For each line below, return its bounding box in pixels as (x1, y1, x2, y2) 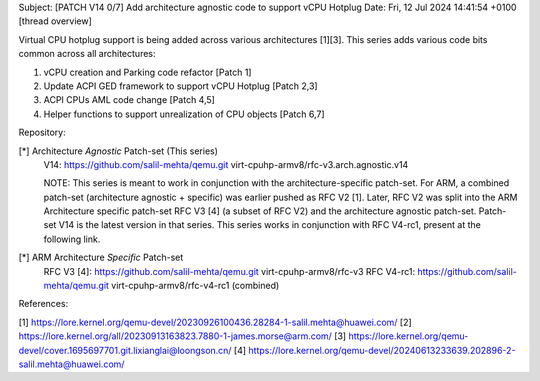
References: (18, 298, 69, 310)
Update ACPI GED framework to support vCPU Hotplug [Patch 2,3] (43, 80, 319, 92)
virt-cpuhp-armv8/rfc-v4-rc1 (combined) (111, 280, 280, 292)
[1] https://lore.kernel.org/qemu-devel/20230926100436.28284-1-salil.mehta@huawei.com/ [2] (18, 316, 412, 328)
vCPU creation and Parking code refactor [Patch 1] (43, 66, 252, 78)
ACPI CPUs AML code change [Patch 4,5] (43, 94, 215, 106)
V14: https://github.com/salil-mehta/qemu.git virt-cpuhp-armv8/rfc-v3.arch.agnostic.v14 (43, 158, 409, 170)
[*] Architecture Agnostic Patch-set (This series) (18, 145, 219, 157)
